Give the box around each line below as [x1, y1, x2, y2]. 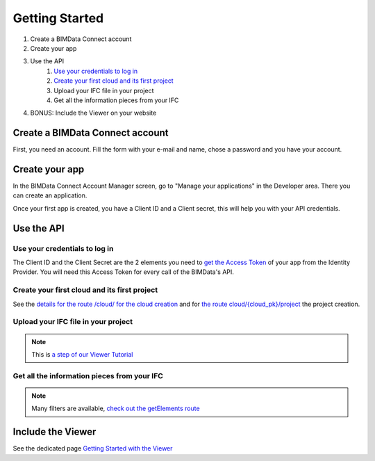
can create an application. [12, 191, 87, 200]
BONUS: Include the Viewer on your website [30, 108, 157, 118]
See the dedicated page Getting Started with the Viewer [12, 444, 173, 453]
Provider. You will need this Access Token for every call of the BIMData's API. [12, 268, 234, 276]
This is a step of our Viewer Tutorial [31, 350, 133, 358]
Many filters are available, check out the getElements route [31, 404, 201, 413]
